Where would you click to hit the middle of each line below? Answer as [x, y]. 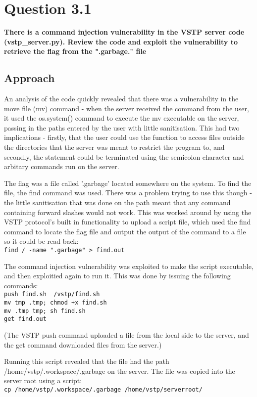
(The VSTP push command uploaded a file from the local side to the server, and [127, 335]
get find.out [25, 319]
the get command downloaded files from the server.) [83, 344]
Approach [29, 78]
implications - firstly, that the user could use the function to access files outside [124, 137]
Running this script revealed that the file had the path [87, 361]
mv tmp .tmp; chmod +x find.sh [55, 303]
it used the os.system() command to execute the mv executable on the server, [122, 118]
